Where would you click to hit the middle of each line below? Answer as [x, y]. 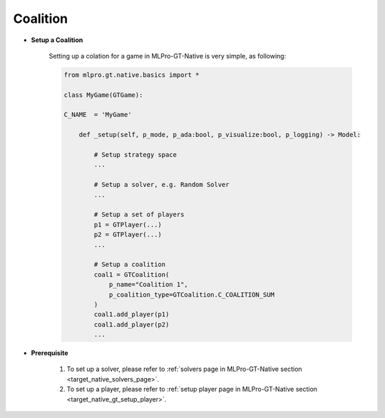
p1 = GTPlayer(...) [128, 224]
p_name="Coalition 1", [148, 285]
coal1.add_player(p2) [132, 324]
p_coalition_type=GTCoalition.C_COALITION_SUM [191, 295]
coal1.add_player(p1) [132, 315]
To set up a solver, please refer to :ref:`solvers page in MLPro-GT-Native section [184, 369]
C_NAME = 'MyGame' [98, 115]
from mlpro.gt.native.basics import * [132, 75]
